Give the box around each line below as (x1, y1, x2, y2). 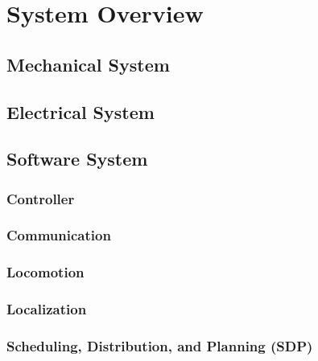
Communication (6, 225, 111, 245)
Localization (6, 299, 87, 319)
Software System (6, 146, 148, 171)
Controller (6, 188, 75, 208)
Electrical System (6, 99, 155, 124)
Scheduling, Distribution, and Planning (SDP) (6, 336, 313, 356)
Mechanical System (6, 51, 170, 76)
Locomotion (6, 262, 85, 282)
